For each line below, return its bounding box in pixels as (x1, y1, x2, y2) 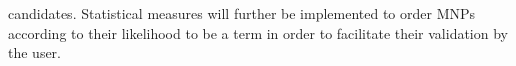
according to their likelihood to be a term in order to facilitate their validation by (8, 22, 508, 43)
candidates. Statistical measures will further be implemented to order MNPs (8, 3, 476, 23)
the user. (8, 42, 62, 63)
